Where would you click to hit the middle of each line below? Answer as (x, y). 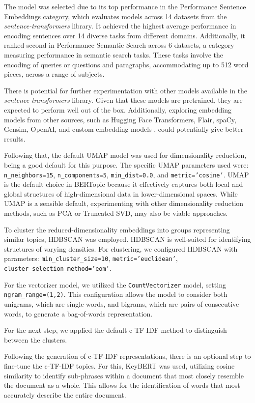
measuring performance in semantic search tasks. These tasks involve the (113, 54)
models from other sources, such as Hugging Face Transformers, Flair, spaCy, (120, 119)
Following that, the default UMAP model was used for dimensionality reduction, (125, 155)
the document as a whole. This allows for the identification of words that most (122, 385)
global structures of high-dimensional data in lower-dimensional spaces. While (121, 193)
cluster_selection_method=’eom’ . (58, 268)
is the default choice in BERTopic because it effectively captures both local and (124, 184)
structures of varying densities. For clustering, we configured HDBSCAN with (121, 248)
